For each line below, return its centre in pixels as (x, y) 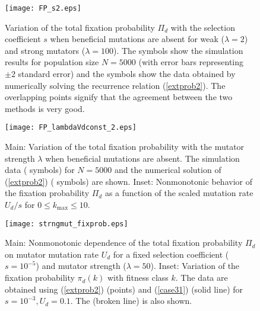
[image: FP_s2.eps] (43, 8)
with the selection (203, 27)
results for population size (52, 62)
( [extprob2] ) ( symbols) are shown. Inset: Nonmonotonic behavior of (129, 181)
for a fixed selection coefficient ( (171, 254)
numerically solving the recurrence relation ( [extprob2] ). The (115, 85)
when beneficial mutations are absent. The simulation (142, 158)
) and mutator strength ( (81, 266)
